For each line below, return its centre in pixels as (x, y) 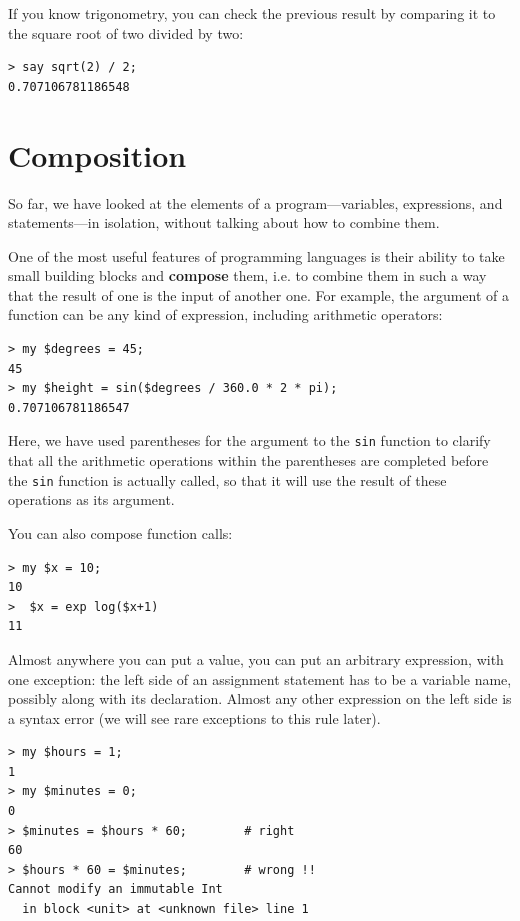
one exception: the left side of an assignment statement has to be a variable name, (260, 678)
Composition (97, 154)
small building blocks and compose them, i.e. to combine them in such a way (247, 275)
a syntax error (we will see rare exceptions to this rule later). (194, 717)
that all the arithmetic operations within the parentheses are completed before (248, 460)
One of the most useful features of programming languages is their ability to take (256, 255)
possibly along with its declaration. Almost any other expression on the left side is (260, 698)
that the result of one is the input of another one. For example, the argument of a (259, 294)
